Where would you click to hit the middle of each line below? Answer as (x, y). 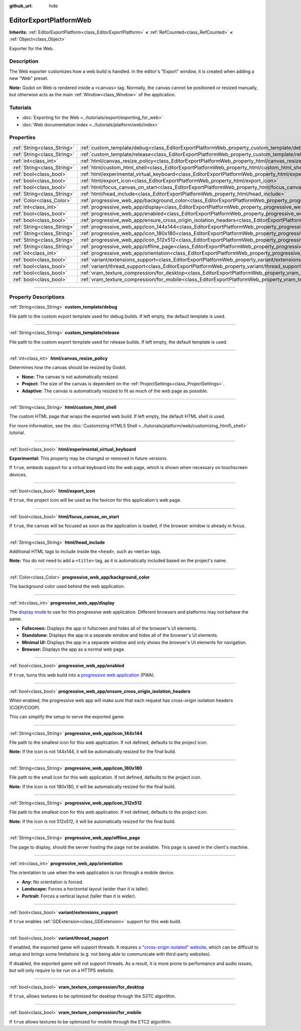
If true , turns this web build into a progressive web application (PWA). (82, 675)
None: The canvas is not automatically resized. (70, 377)
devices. (18, 475)
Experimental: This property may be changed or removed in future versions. (89, 458)
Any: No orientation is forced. (53, 882)
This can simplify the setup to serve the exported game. (67, 717)
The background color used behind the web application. (67, 586)
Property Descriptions (37, 297)
